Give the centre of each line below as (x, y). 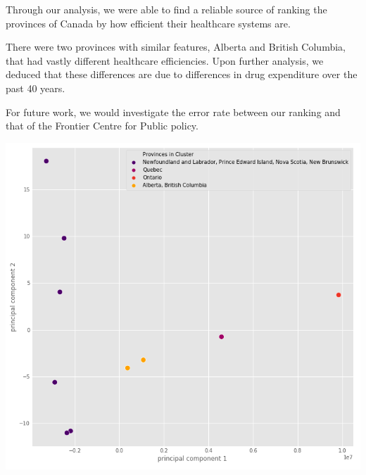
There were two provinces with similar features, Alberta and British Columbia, (176, 47)
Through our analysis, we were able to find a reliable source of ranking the (166, 9)
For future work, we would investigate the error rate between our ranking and (173, 112)
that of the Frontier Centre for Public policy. (102, 126)
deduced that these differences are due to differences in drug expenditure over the (182, 74)
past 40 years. (36, 88)
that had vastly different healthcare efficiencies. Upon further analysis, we (165, 60)
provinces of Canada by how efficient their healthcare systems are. (148, 23)
